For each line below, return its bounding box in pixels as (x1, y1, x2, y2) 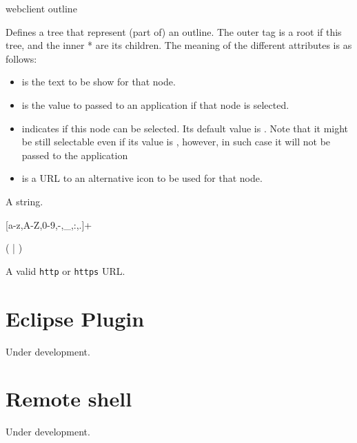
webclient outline (6, 1, 77, 15)
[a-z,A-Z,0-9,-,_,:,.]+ (6, 217, 92, 231)
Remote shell (6, 384, 132, 413)
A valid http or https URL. (6, 263, 125, 278)
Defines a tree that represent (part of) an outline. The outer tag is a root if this (6, 24, 342, 39)
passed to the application (21, 147, 128, 162)
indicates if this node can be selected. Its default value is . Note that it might (21, 121, 349, 135)
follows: (6, 51, 37, 65)
